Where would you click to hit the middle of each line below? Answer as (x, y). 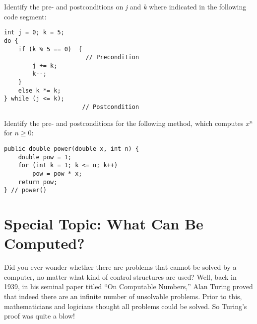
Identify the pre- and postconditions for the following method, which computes (124, 123)
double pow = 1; (45, 157)
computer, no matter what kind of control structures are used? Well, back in (120, 276)
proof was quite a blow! (39, 316)
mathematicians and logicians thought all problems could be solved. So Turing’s (126, 306)
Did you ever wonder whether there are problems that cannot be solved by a (120, 267)
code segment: (25, 16)
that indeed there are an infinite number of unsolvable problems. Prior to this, (123, 296)
